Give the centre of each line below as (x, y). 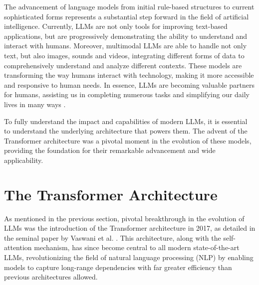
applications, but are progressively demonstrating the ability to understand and (126, 36)
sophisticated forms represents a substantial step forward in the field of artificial (127, 16)
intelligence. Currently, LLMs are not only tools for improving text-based (116, 26)
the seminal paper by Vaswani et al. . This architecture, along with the (113, 237)
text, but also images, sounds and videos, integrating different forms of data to (124, 55)
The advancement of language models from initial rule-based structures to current (129, 6)
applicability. (24, 160)
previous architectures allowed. (51, 277)
